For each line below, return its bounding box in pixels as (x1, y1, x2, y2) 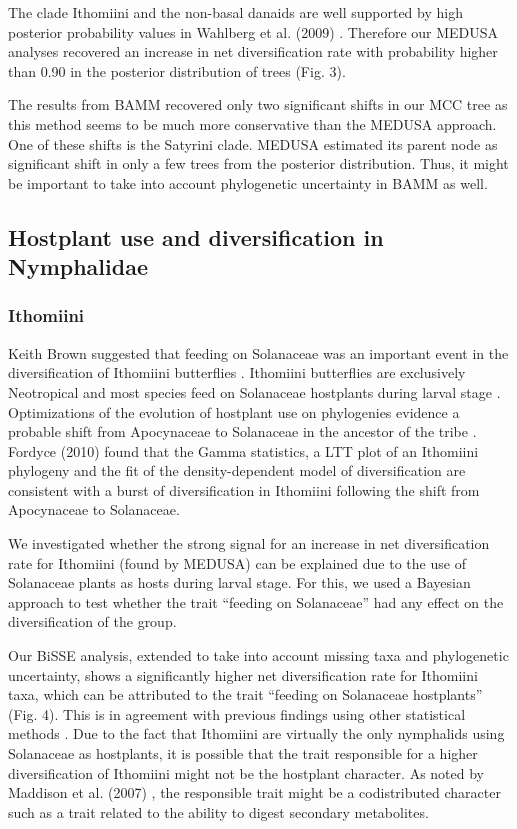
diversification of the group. (8, 611, 177, 632)
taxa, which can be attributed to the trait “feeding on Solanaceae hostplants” (8, 684, 483, 705)
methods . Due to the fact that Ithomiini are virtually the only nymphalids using (8, 723, 505, 744)
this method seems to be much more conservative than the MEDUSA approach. (8, 113, 497, 134)
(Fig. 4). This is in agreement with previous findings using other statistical (8, 703, 466, 724)
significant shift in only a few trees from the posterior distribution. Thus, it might (8, 153, 509, 174)
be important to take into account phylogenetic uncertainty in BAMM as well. (8, 172, 488, 193)
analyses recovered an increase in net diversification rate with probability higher (8, 41, 498, 62)
